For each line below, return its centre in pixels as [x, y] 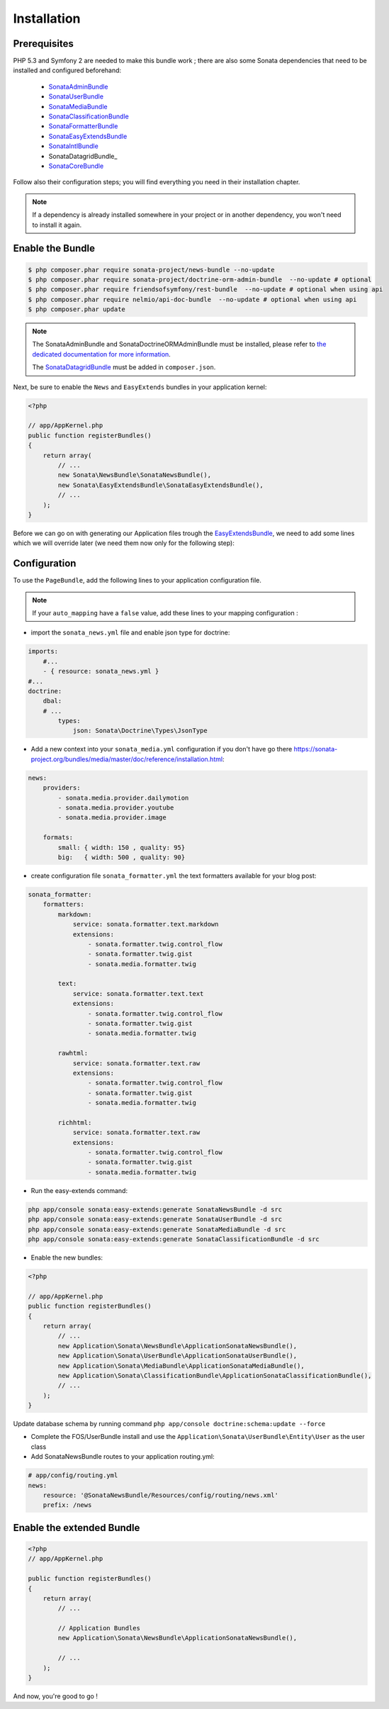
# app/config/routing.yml [73, 1475]
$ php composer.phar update [77, 309]
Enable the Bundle [54, 248]
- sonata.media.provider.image [112, 818]
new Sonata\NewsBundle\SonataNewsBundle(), [135, 475]
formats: [58, 837]
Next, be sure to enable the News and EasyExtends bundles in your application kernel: [140, 387]
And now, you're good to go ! [56, 1696]
